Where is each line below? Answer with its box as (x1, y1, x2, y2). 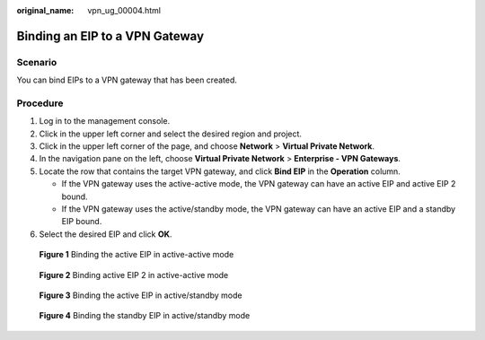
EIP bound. (61, 216, 102, 227)
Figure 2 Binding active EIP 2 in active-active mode (39, 269, 229, 280)
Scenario (16, 56, 57, 68)
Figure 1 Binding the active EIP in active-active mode (39, 249, 234, 260)
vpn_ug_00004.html (87, 5, 162, 15)
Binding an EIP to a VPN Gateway (16, 28, 205, 44)
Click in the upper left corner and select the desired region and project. (39, 128, 303, 139)
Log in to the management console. (39, 116, 171, 126)
